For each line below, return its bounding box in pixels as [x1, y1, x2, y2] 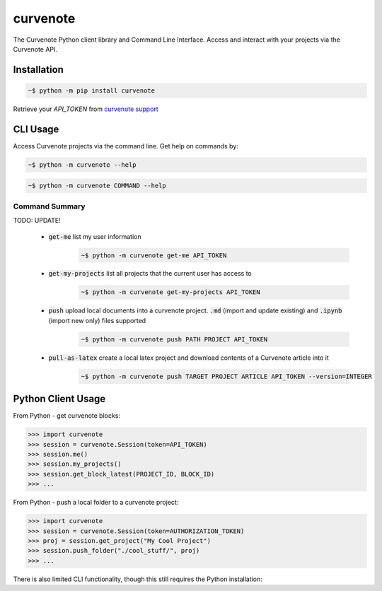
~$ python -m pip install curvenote [28, 86, 156, 95]
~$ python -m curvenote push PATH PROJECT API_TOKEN [81, 335, 268, 343]
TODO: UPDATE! [13, 216, 62, 225]
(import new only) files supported [48, 316, 146, 324]
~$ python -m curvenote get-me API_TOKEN [81, 251, 227, 259]
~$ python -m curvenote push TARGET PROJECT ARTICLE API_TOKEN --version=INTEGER [81, 372, 373, 380]
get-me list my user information [48, 232, 141, 240]
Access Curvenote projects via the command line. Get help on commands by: [13, 141, 238, 150]
